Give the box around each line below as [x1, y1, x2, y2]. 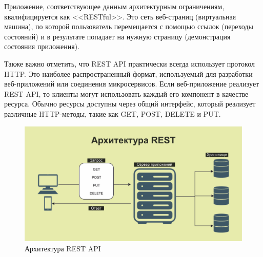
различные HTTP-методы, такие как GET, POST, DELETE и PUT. [4, 108, 221, 119]
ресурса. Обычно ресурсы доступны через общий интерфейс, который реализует [4, 98, 256, 109]
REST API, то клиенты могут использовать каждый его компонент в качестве [4, 88, 249, 99]
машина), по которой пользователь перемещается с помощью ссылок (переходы [4, 21, 253, 32]
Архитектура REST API [25, 243, 101, 253]
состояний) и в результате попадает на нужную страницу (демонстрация [4, 31, 231, 41]
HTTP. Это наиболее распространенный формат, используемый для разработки [4, 68, 253, 79]
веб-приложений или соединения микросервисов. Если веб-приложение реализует [4, 78, 259, 89]
